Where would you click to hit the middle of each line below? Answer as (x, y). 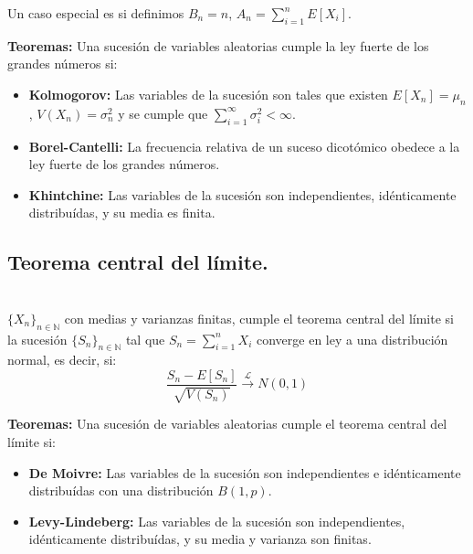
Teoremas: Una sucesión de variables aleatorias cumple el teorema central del (227, 424)
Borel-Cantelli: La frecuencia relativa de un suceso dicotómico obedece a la (244, 146)
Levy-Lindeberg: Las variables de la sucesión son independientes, (217, 521)
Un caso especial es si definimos (96, 13)
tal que (145, 339)
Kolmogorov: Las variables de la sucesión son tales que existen (208, 94)
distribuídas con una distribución (121, 490)
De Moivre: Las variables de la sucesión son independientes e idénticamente (245, 472)
